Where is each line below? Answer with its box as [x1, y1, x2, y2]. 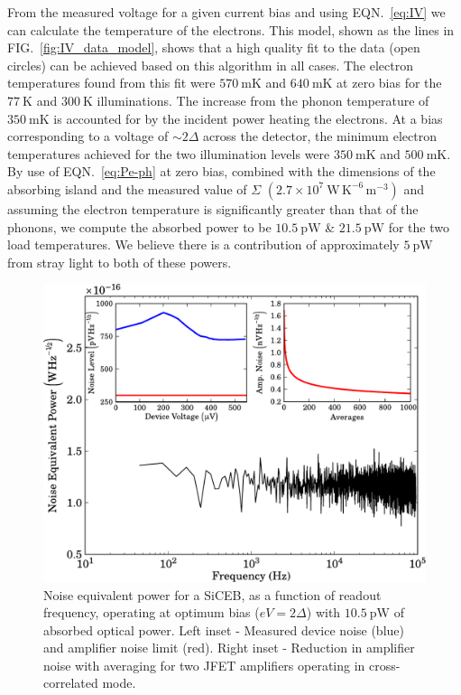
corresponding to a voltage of [7, 127, 169, 146]
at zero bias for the [337, 73, 442, 92]
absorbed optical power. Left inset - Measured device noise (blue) [43, 620, 404, 639]
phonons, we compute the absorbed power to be [7, 217, 272, 236]
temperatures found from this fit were [7, 73, 216, 92]
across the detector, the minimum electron [203, 127, 437, 146]
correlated [43, 673, 98, 692]
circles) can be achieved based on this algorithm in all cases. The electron [7, 55, 414, 74]
